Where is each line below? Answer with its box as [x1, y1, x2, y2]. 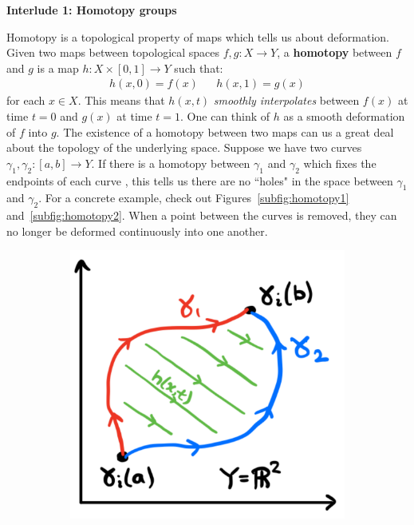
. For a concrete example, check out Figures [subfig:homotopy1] [38, 189, 349, 206]
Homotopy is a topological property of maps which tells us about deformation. [6, 28, 389, 45]
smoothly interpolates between [213, 92, 360, 109]
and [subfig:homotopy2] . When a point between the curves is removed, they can [6, 207, 397, 224]
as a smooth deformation [283, 108, 405, 124]
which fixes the [303, 154, 377, 171]
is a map [37, 59, 79, 76]
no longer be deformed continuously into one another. [6, 222, 268, 239]
